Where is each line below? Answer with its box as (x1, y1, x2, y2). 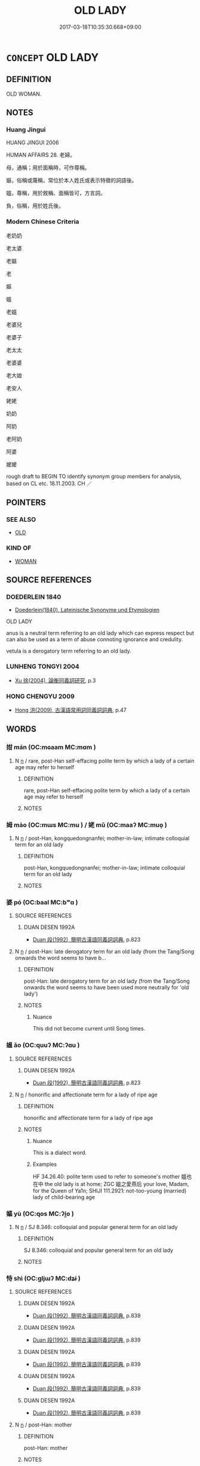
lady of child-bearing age (32, 1193, 96, 1200)
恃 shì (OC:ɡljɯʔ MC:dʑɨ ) (6, 1274, 81, 1282)
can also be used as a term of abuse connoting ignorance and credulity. (6, 636, 183, 643)
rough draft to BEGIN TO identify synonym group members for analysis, (6, 473, 182, 480)
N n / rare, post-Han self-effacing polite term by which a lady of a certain (14, 757, 195, 764)
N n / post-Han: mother (14, 1421, 73, 1428)
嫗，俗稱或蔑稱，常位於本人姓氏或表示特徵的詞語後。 (6, 177, 137, 184)
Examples (32, 1160, 57, 1168)
